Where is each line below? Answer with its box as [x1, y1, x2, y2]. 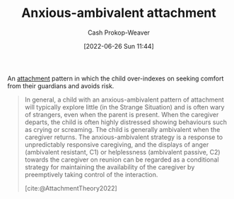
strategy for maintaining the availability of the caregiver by [24, 162, 195, 171]
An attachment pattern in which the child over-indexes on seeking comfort [7, 74, 224, 83]
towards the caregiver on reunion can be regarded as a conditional [24, 155, 219, 164]
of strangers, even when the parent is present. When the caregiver [24, 110, 219, 119]
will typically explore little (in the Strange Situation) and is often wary [24, 102, 225, 111]
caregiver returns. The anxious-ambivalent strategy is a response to [24, 133, 223, 141]
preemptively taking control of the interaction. [24, 170, 158, 179]
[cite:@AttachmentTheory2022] [24, 183, 118, 192]
